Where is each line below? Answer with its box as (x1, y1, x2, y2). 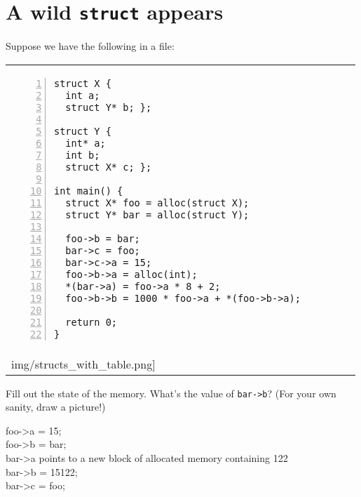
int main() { (54, 185, 123, 197)
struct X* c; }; (65, 161, 152, 173)
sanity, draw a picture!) (6, 399, 106, 414)
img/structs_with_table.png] (11, 355, 156, 372)
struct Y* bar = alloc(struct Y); (65, 208, 250, 220)
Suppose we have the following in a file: (6, 39, 175, 53)
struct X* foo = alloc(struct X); (65, 197, 250, 208)
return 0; (65, 316, 118, 328)
